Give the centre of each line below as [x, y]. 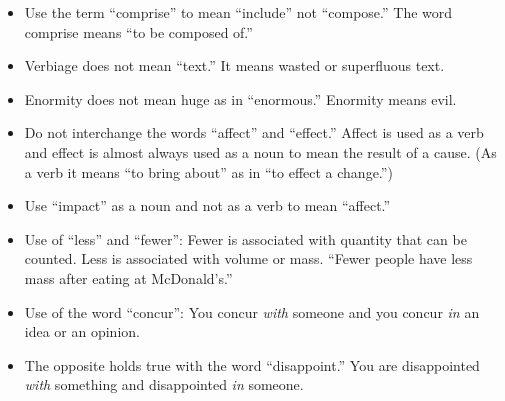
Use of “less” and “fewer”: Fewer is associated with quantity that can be [245, 238]
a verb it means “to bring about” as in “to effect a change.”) [208, 171]
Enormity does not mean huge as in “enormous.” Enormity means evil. [240, 98]
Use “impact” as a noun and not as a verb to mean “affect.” [207, 205]
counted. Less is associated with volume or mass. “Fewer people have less [248, 258]
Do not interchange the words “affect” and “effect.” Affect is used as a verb [254, 132]
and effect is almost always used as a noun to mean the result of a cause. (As [260, 151]
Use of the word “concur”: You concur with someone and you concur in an [252, 311]
